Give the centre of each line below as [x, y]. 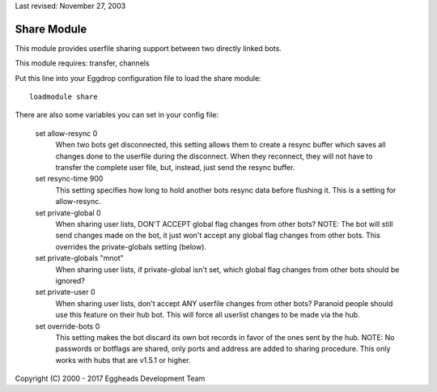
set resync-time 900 [69, 179]
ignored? [70, 280]
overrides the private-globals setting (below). [131, 246]
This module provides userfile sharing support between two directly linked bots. [148, 48]
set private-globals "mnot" [80, 258]
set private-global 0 [68, 213]
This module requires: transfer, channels [82, 63]
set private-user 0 [66, 292]
